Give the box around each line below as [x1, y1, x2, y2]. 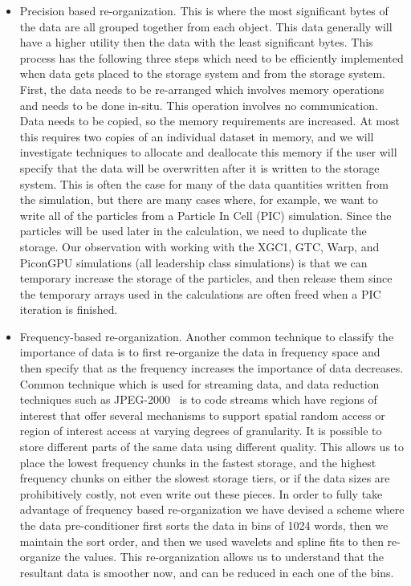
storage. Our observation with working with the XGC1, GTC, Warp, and [19, 238, 380, 254]
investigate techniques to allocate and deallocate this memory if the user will [19, 144, 397, 161]
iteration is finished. [19, 301, 118, 318]
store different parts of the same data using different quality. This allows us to [19, 438, 405, 455]
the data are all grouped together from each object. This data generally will [19, 18, 393, 35]
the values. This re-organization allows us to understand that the [64, 548, 385, 565]
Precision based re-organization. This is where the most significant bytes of [19, 2, 389, 18]
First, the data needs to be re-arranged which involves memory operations [19, 80, 385, 97]
